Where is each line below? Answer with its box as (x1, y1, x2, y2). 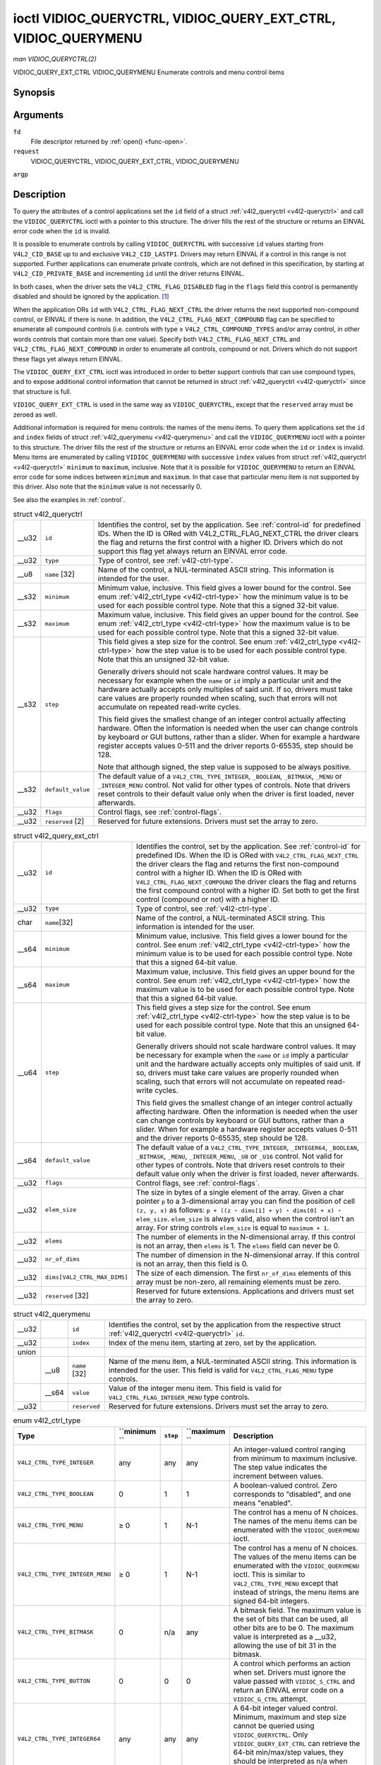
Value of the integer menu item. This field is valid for (108, 1384, 282, 1394)
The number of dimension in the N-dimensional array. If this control (135, 1250, 360, 1260)
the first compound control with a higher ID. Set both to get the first (135, 885, 360, 895)
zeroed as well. (13, 410, 58, 419)
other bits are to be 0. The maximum (233, 1622, 354, 1632)
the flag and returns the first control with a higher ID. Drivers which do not (97, 537, 344, 547)
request (13, 148, 40, 155)
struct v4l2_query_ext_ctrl (13, 830, 99, 840)
